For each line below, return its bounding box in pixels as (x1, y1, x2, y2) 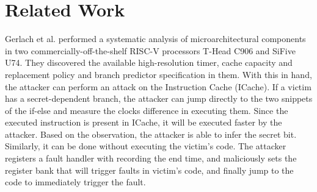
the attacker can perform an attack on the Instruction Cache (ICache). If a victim (5, 80, 312, 93)
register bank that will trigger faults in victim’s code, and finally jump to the (5, 163, 294, 176)
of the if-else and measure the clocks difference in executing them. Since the (5, 104, 288, 116)
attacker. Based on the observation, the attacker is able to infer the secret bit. (5, 127, 297, 140)
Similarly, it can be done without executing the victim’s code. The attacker (5, 140, 286, 152)
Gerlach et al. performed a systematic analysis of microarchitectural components (5, 32, 306, 45)
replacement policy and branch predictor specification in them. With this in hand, (5, 68, 312, 80)
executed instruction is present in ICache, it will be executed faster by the (5, 116, 282, 129)
